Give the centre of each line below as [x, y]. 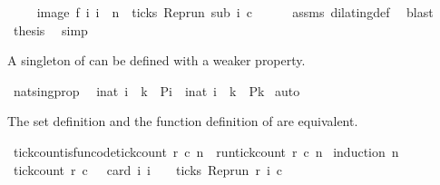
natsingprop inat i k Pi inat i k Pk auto [156, 90]
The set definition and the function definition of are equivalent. [183, 121]
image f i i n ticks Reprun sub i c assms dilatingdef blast [235, 12]
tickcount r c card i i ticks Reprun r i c [148, 169]
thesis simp [50, 29]
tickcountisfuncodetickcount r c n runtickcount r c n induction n [206, 151]
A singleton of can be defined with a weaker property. [156, 60]
